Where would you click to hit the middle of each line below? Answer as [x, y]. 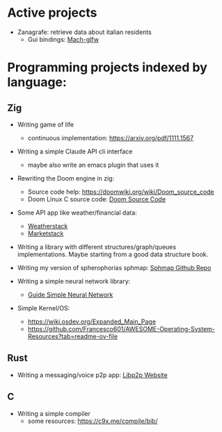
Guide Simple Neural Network [70, 294]
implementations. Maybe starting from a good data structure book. [113, 254]
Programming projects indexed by [107, 68]
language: [37, 82]
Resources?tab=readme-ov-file [73, 336]
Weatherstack [48, 226]
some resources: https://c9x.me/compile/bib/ [93, 421]
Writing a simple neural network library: [74, 281]
